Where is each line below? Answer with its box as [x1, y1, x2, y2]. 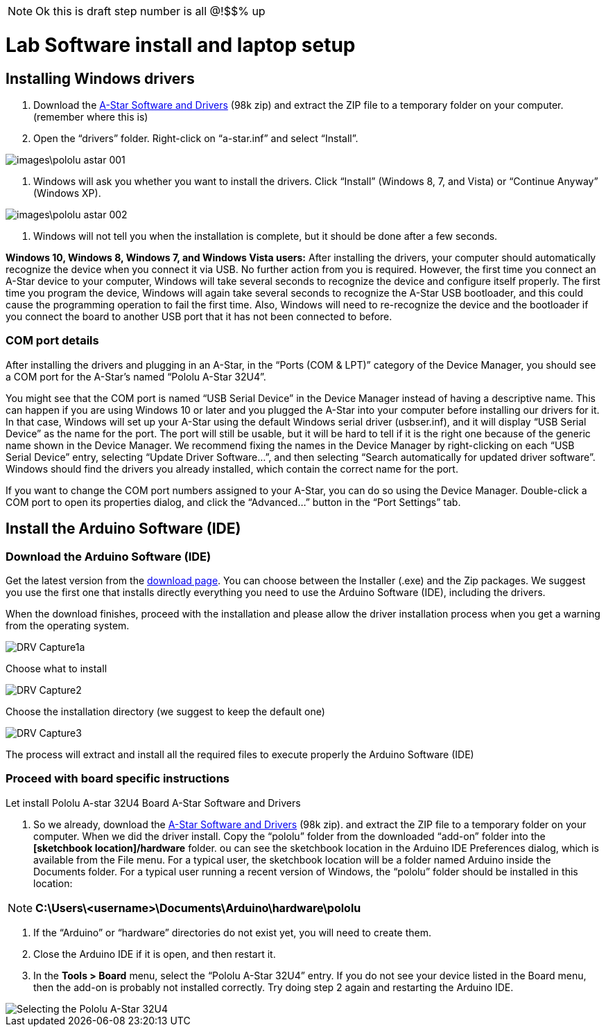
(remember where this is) [33, 110, 148, 123]
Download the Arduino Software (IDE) [6, 549, 211, 563]
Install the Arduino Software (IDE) [6, 520, 241, 538]
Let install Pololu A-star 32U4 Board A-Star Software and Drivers [6, 796, 301, 809]
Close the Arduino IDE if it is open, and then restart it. [33, 947, 276, 960]
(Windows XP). [33, 186, 101, 199]
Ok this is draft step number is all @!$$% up [35, 4, 266, 18]
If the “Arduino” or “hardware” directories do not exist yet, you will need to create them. [33, 926, 431, 938]
